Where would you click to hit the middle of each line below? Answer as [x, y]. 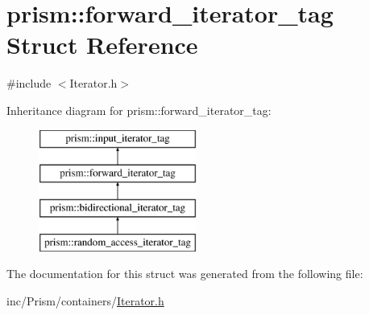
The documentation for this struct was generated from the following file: [185, 274]
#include [29, 83]
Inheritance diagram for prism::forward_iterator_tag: [139, 110]
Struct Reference [102, 45]
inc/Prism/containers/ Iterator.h [85, 300]
